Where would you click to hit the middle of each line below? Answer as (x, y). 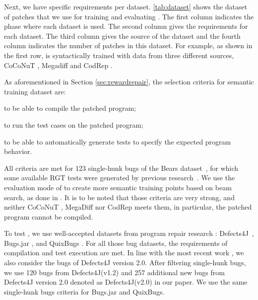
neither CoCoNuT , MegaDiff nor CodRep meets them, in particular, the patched (128, 207)
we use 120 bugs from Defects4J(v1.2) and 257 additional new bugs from (114, 272)
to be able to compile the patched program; (70, 108)
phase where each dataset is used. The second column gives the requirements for (126, 26)
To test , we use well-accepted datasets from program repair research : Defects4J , (129, 233)
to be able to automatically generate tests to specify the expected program (118, 141)
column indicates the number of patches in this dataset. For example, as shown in (128, 45)
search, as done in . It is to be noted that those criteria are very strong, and (119, 197)
